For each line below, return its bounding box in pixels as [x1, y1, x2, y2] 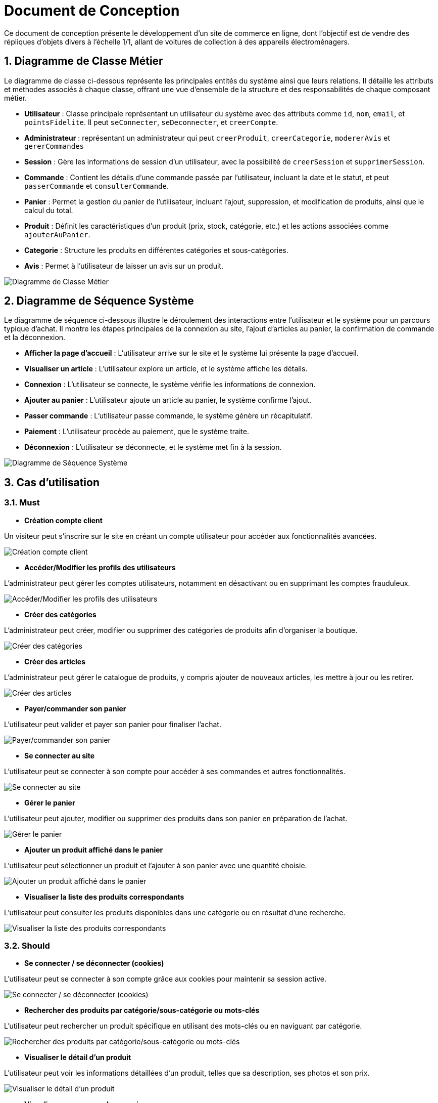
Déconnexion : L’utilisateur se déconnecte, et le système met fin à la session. [24, 443, 282, 452]
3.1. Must [4, 497, 40, 508]
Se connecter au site [24, 751, 95, 760]
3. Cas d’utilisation [4, 476, 100, 489]
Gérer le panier [24, 798, 75, 807]
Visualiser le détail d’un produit [24, 1053, 131, 1062]
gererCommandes [24, 142, 84, 150]
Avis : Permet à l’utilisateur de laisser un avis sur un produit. [24, 261, 223, 270]
